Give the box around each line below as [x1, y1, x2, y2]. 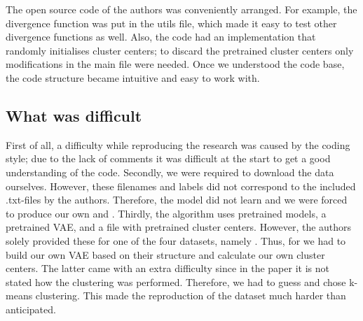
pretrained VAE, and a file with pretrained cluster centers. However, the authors [6, 220, 352, 234]
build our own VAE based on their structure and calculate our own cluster [6, 247, 325, 262]
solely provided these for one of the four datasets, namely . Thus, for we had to [6, 233, 346, 248]
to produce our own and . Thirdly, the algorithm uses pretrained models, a [6, 206, 327, 220]
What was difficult [6, 104, 142, 126]
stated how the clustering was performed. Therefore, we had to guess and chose [6, 274, 346, 289]
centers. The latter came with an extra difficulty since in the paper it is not [6, 261, 329, 276]
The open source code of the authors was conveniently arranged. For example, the [6, 2, 357, 16]
